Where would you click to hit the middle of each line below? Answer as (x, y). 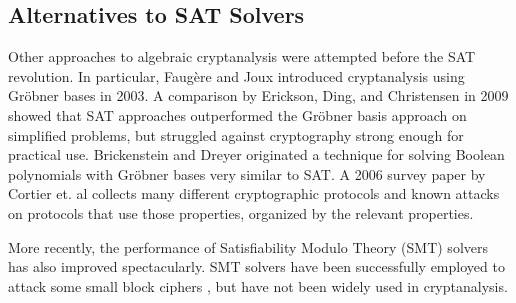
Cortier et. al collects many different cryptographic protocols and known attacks (254, 193)
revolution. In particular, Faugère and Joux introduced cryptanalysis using (236, 75)
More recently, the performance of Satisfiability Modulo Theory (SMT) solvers (248, 246)
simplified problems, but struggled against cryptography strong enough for (236, 134)
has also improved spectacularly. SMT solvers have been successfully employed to (256, 266)
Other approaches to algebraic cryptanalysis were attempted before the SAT (242, 56)
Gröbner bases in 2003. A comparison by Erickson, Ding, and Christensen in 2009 (258, 95)
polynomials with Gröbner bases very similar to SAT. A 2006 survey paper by (247, 173)
